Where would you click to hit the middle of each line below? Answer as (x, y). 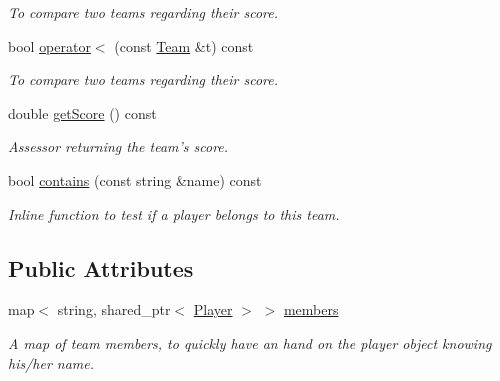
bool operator (49, 45)
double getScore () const (82, 112)
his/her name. (51, 362)
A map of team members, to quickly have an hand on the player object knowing (250, 342)
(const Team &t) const (184, 45)
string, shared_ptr (114, 309)
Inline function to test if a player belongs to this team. (174, 213)
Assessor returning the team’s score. (118, 146)
